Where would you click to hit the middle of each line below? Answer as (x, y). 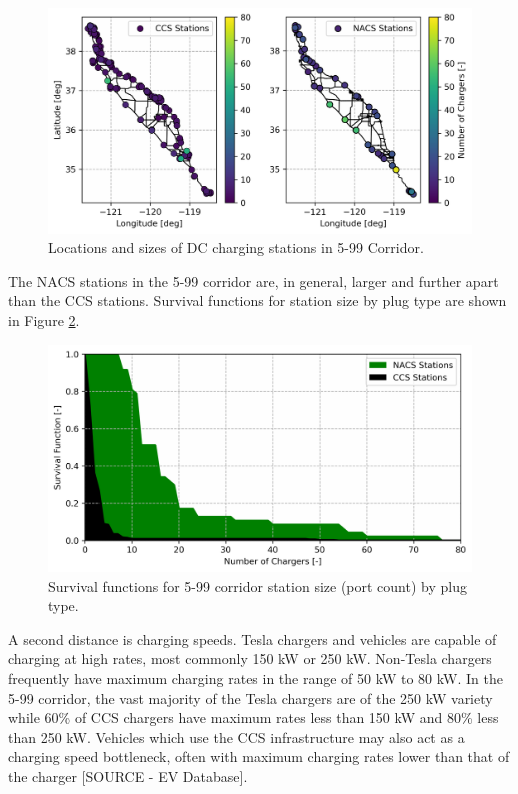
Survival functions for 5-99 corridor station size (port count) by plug (257, 585)
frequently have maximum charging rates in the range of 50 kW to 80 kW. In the (255, 677)
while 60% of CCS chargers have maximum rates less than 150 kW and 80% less (253, 717)
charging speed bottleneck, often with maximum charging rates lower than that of (259, 756)
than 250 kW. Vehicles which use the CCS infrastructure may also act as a (236, 736)
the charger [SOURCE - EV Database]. (128, 775)
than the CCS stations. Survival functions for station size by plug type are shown (257, 300)
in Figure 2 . (44, 320)
